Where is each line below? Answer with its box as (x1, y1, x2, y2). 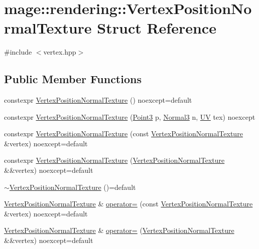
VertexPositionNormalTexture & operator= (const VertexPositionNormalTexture (4, 198, 253, 209)
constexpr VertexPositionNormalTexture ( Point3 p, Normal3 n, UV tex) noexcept (4, 111, 255, 122)
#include (4, 47, 32, 57)
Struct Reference (97, 18, 216, 38)
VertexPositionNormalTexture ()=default (9, 181, 136, 192)
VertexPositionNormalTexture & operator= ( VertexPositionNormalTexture (4, 225, 234, 235)
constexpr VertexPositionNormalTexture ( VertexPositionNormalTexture (4, 155, 225, 165)
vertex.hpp (43, 47, 76, 57)
